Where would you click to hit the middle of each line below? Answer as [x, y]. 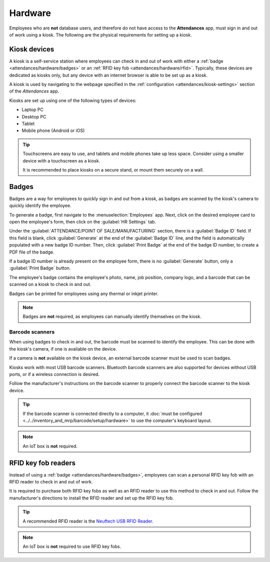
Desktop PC [34, 116]
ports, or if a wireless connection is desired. [54, 374]
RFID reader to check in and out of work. [51, 482]
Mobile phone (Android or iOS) [53, 130]
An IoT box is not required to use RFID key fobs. [72, 546]
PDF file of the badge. [32, 252]
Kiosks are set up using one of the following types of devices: [73, 100]
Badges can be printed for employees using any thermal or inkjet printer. [84, 293]
